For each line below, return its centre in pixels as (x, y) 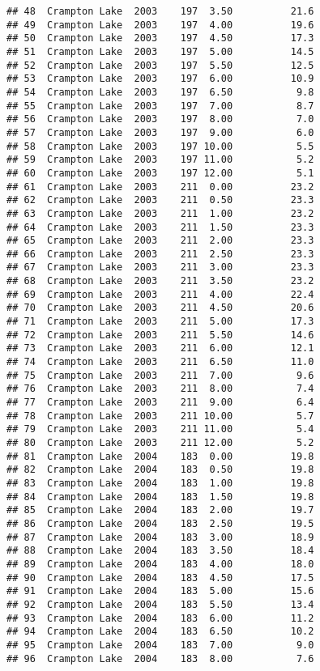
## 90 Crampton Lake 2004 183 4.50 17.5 (160, 578)
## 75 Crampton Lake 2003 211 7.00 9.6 (160, 375)
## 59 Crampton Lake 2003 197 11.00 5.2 (160, 160)
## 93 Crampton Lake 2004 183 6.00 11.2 (160, 618)
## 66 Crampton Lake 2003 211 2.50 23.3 (160, 254)
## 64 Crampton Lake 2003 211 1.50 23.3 (160, 227)
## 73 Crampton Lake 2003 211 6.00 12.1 (160, 348)
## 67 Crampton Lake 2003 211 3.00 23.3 (160, 268)
